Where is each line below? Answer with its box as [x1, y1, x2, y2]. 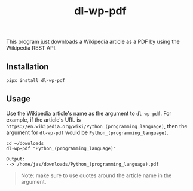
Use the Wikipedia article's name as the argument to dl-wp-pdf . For [6, 110, 172, 117]
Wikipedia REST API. [6, 44, 57, 51]
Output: [6, 156, 26, 162]
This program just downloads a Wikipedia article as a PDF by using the [6, 38, 180, 46]
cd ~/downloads [6, 140, 44, 146]
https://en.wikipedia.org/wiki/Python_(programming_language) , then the [6, 122, 188, 129]
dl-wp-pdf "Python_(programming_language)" [6, 145, 117, 151]
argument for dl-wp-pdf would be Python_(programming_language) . [6, 129, 169, 136]
